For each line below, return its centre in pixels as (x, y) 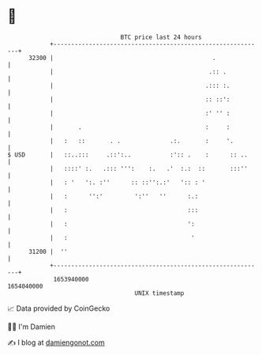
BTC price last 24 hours (161, 37)
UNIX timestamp (159, 293)
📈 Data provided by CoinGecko (59, 308)
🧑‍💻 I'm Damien (32, 327)
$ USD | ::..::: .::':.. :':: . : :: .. (127, 155)
